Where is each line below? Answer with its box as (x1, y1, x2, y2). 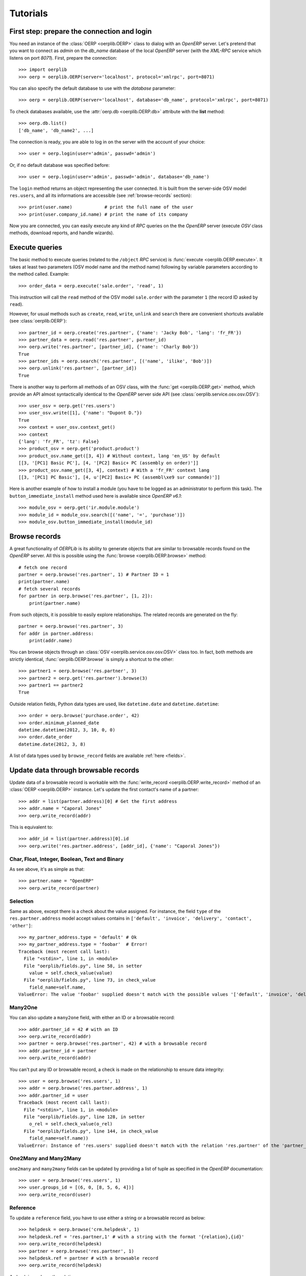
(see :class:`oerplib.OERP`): (9, 318, 67, 324)
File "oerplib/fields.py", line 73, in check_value (23, 977, 156, 983)
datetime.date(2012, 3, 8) (18, 741, 86, 747)
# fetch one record (18, 565, 67, 570)
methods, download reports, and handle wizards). (9, 230, 114, 236)
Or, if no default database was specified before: (9, 162, 110, 168)
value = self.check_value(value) (29, 970, 113, 976)
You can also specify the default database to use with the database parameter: (9, 85, 176, 91)
